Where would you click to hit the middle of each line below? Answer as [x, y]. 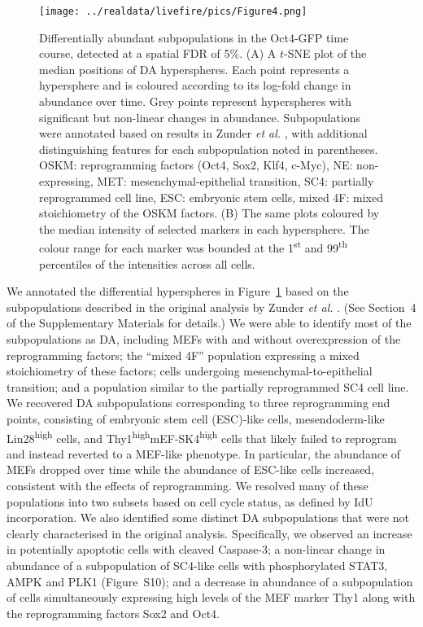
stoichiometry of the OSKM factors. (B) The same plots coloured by [209, 213]
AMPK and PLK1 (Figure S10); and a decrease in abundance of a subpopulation [210, 581]
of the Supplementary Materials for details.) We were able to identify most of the [209, 323]
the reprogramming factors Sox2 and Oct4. [113, 613]
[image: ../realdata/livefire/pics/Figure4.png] [173, 11]
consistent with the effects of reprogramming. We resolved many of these [188, 485]
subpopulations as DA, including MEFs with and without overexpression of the [204, 339]
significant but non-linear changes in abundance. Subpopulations [200, 117]
